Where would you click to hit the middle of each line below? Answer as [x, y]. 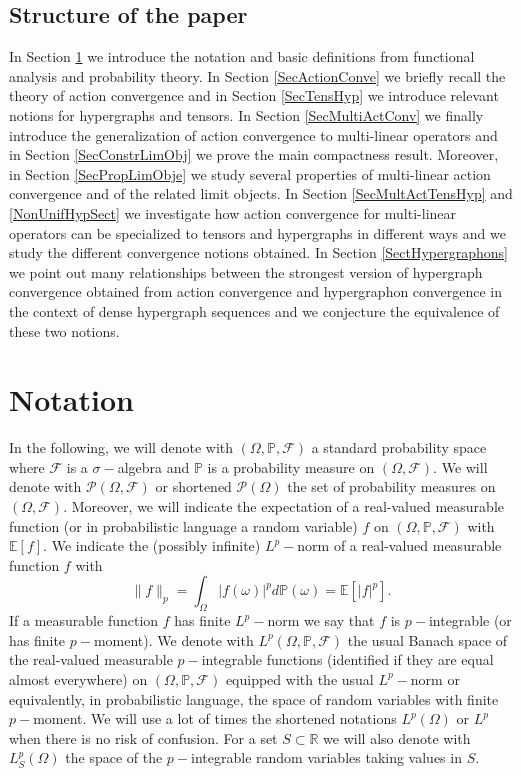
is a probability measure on [291, 466]
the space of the [114, 757]
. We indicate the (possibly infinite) [152, 545]
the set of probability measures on [391, 486]
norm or [435, 678]
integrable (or [470, 620]
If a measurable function [84, 620]
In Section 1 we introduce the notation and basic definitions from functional [242, 56]
